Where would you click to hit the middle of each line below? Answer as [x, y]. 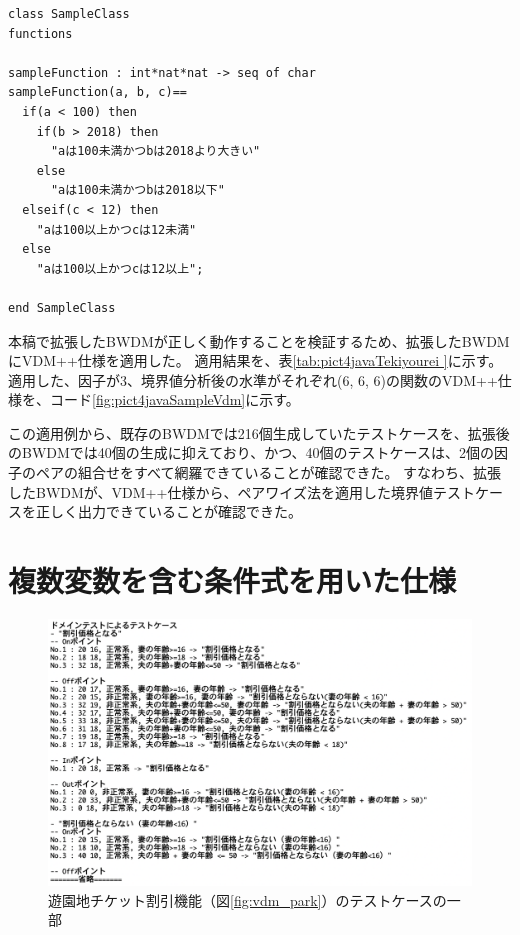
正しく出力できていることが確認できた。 [168, 511]
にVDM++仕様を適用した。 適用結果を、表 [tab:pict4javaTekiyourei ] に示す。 [255, 360]
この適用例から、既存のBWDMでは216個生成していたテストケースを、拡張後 [259, 432]
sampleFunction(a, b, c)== [97, 92]
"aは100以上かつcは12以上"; [120, 268]
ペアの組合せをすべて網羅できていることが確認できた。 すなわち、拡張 [268, 472]
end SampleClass [62, 307]
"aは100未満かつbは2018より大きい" [155, 151]
